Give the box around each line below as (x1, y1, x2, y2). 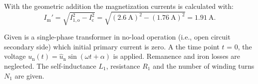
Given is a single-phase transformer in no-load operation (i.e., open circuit (4, 32, 231, 42)
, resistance (106, 60, 140, 71)
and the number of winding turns (153, 60, 255, 71)
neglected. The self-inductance (4, 60, 96, 71)
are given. (14, 70, 44, 81)
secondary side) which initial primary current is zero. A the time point (4, 41, 220, 51)
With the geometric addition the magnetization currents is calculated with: (4, 1, 234, 11)
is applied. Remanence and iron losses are (113, 51, 240, 61)
